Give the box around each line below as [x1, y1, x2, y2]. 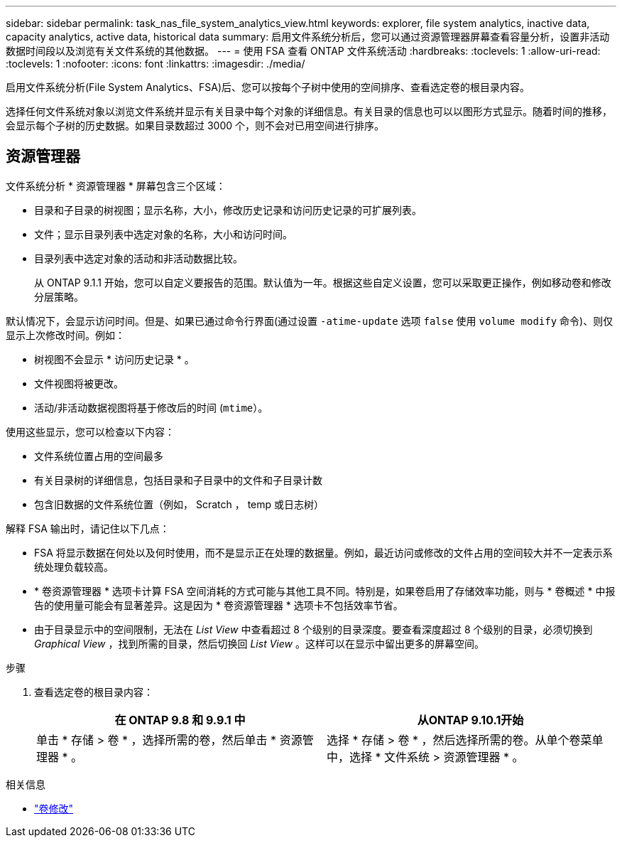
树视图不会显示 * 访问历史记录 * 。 [34, 353, 195, 365]
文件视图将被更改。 [34, 377, 124, 390]
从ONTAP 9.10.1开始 [417, 712, 524, 727]
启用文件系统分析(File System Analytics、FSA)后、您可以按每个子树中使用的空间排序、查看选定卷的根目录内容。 [6, 81, 530, 93]
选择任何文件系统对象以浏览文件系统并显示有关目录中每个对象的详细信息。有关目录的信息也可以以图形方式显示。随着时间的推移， [6, 105, 612, 117]
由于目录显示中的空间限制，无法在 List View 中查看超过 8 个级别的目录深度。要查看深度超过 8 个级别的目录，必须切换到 [34, 623, 593, 635]
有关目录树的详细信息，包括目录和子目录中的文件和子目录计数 [34, 473, 322, 486]
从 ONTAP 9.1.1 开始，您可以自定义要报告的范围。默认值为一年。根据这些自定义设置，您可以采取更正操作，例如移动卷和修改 [34, 276, 611, 289]
